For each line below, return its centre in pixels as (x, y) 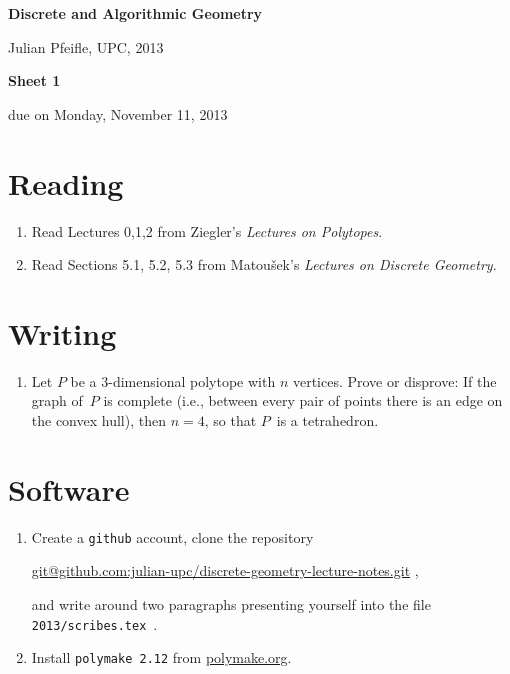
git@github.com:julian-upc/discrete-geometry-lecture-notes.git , (225, 570)
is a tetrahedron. (327, 420)
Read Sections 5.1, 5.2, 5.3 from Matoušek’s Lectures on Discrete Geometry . (264, 264)
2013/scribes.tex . (94, 623)
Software (69, 488)
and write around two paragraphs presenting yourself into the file (231, 603)
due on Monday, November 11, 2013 (118, 113)
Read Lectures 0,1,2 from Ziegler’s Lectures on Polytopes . (207, 230)
